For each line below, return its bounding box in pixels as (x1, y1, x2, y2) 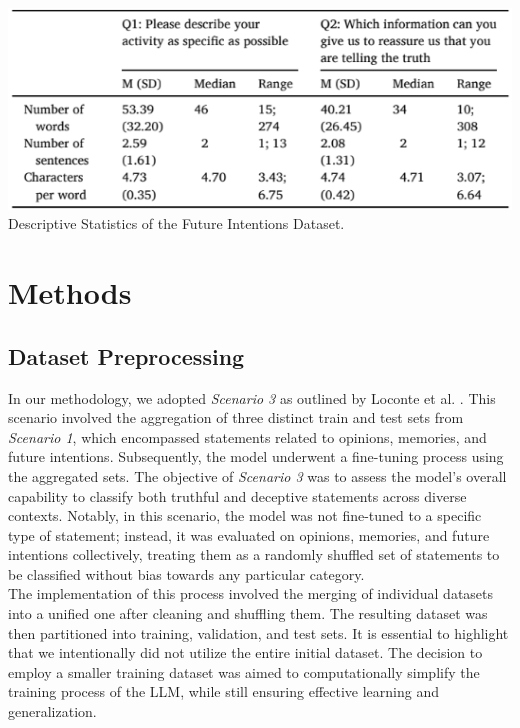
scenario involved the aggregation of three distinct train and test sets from (8, 407, 464, 428)
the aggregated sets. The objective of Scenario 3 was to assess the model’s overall (8, 465, 507, 486)
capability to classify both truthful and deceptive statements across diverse (8, 485, 467, 506)
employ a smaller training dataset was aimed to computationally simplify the (8, 661, 480, 682)
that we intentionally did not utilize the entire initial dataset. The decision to (8, 642, 483, 663)
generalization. (8, 701, 97, 722)
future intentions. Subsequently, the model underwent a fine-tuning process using (8, 446, 504, 467)
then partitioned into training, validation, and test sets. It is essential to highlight (8, 622, 509, 643)
